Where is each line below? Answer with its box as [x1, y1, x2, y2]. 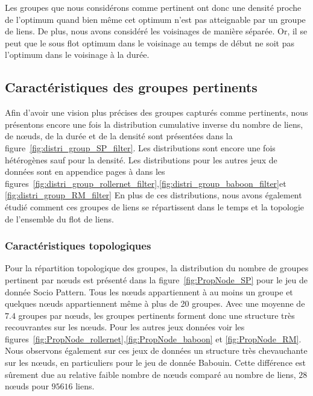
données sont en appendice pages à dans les [5, 165, 165, 178]
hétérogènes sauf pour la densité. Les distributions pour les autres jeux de [5, 153, 277, 166]
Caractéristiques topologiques [5, 238, 151, 253]
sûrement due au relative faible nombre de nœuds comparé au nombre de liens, [5, 368, 296, 380]
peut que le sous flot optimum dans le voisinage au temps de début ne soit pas [5, 36, 295, 49]
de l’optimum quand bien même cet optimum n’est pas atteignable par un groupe [5, 13, 306, 25]
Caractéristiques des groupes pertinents [5, 78, 258, 96]
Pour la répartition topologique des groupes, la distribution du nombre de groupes [5, 262, 309, 274]
